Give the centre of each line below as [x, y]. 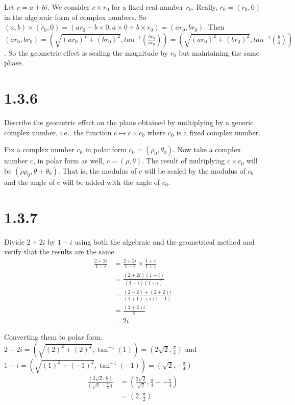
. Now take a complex [207, 149]
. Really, [204, 7]
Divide [14, 241]
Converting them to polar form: [54, 337]
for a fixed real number [147, 7]
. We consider [69, 7]
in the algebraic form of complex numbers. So [75, 17]
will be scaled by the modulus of [195, 170]
